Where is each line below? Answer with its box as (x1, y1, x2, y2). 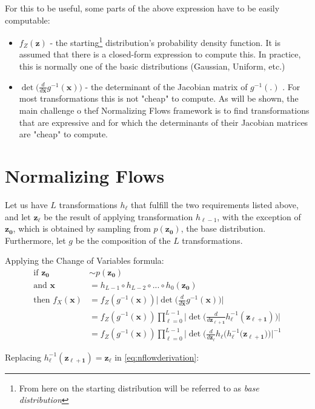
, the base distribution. (181, 222, 266, 235)
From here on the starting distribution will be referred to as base (19, 381, 259, 394)
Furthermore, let (5, 234, 66, 246)
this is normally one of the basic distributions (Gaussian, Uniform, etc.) (19, 60, 285, 73)
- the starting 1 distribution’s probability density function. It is (50, 34, 280, 48)
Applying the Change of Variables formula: (5, 254, 164, 267)
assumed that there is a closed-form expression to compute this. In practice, (19, 48, 301, 61)
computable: (5, 13, 50, 26)
